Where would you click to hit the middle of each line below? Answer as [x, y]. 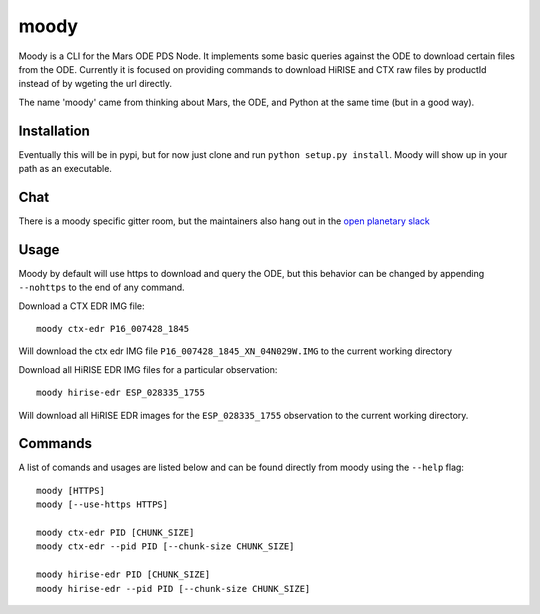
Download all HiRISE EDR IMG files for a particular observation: [148, 369]
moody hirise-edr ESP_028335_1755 [120, 393]
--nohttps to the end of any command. [101, 287]
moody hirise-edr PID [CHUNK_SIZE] [123, 574]
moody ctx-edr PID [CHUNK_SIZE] [115, 533]
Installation [54, 130]
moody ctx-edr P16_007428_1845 [113, 328]
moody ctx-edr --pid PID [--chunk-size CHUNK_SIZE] [165, 546]
